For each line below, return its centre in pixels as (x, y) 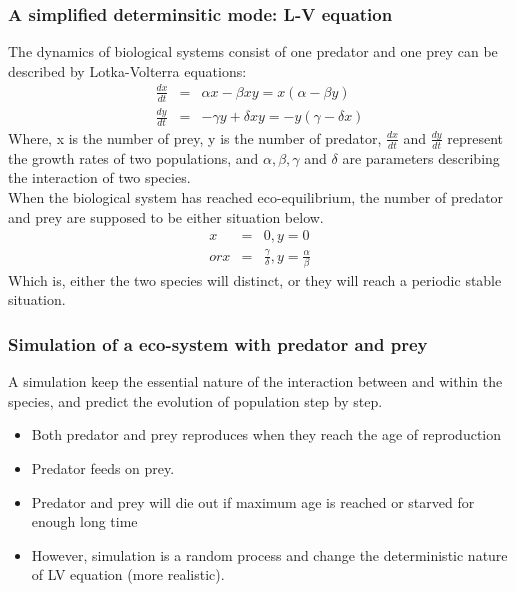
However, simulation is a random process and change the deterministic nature (269, 554)
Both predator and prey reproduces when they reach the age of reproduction (266, 434)
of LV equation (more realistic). (128, 574)
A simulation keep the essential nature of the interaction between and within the (255, 381)
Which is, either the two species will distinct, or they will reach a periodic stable (255, 279)
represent (475, 137)
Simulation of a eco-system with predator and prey (218, 343)
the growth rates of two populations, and (133, 157)
